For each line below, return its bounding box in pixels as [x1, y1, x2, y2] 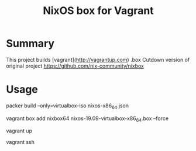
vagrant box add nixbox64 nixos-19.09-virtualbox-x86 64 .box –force [6, 115, 169, 123]
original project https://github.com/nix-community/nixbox [6, 62, 145, 69]
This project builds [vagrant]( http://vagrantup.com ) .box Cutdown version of [6, 56, 190, 63]
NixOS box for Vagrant [43, 4, 154, 17]
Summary [6, 37, 54, 50]
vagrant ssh [6, 139, 35, 146]
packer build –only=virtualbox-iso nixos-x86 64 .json [6, 102, 129, 110]
